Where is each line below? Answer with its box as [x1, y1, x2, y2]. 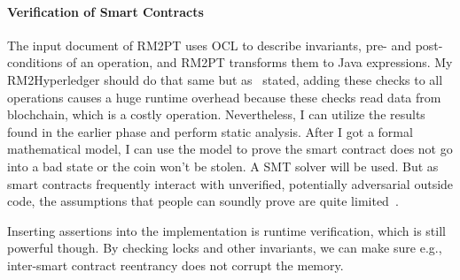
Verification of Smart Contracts [7, 2, 204, 20]
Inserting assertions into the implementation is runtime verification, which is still [7, 221, 446, 239]
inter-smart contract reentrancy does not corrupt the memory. [7, 255, 344, 274]
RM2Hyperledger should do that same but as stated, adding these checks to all [7, 70, 443, 88]
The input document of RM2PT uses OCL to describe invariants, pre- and [7, 35, 412, 54]
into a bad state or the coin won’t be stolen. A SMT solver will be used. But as [7, 156, 439, 175]
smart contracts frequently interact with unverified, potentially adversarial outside [7, 174, 454, 193]
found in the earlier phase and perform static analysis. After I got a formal [7, 122, 413, 140]
